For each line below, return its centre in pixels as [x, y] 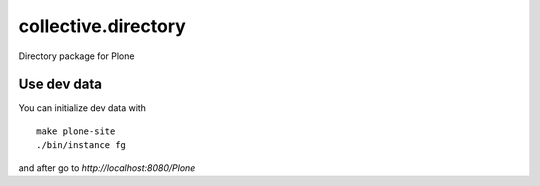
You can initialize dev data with [82, 108]
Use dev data [60, 84]
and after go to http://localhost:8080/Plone [107, 167]
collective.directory [102, 26]
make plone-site [76, 131]
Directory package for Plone [76, 56]
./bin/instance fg [81, 145]
